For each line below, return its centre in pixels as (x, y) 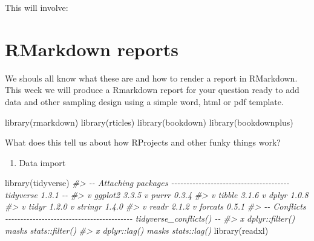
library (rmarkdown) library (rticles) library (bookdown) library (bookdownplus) (149, 122)
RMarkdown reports (92, 49)
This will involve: (37, 7)
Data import (42, 162)
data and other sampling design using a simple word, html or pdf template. (144, 101)
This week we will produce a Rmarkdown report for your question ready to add (152, 90)
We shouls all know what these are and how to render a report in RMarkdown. (151, 78)
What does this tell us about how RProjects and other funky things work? (143, 142)
